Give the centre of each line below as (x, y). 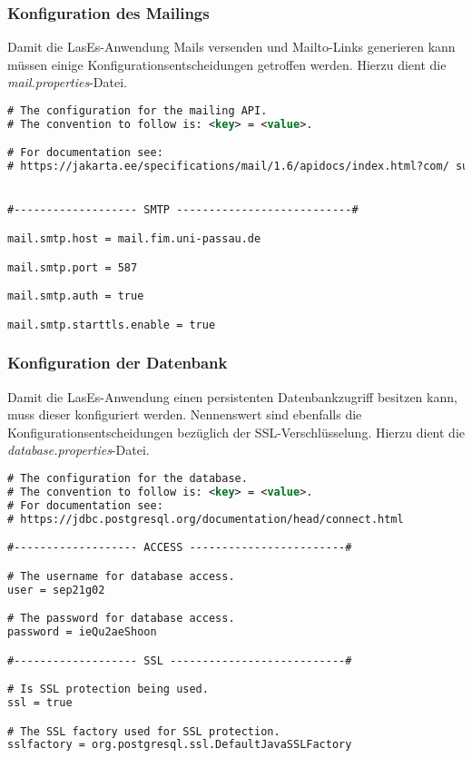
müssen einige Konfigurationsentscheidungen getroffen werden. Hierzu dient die (227, 64)
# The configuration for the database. (128, 479)
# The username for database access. (121, 576)
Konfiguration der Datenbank (118, 363)
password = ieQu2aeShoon (82, 632)
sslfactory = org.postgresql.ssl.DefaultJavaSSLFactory (180, 745)
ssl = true (40, 702)
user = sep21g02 (56, 590)
